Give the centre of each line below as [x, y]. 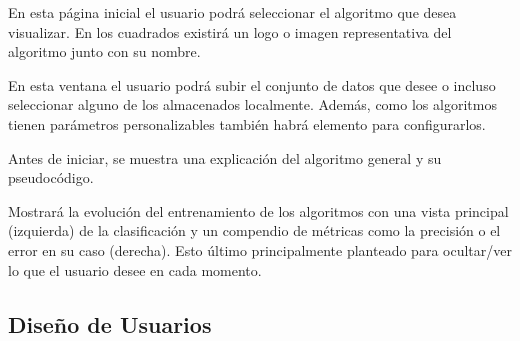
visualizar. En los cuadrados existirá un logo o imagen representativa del [230, 31]
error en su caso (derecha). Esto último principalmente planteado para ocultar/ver [260, 249]
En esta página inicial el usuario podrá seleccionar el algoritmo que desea [232, 12]
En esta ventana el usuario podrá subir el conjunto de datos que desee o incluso [252, 84]
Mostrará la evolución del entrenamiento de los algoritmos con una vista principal [258, 210]
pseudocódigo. [51, 177]
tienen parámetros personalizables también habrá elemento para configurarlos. [247, 123]
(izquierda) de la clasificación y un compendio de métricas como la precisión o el [254, 230]
